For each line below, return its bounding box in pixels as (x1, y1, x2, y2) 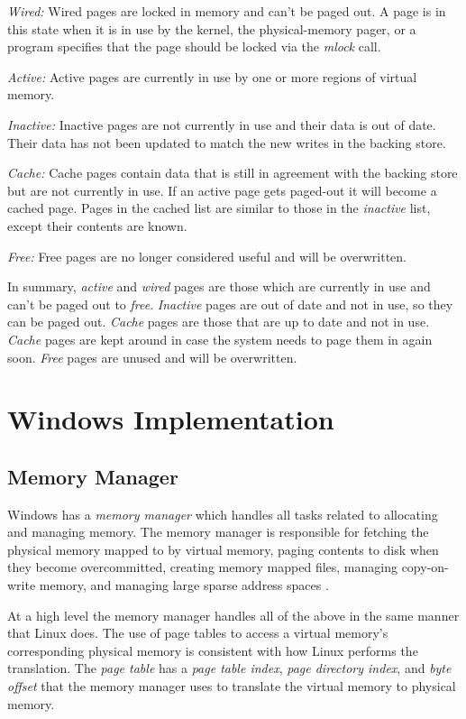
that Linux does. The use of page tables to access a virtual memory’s (7, 623, 388, 642)
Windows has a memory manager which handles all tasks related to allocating (7, 504, 438, 523)
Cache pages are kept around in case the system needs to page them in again (7, 329, 433, 348)
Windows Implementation (7, 401, 334, 438)
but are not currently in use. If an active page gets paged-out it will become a (7, 180, 437, 199)
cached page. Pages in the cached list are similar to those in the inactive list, (7, 198, 431, 217)
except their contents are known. (7, 216, 187, 235)
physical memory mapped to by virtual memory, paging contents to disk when (7, 539, 439, 558)
